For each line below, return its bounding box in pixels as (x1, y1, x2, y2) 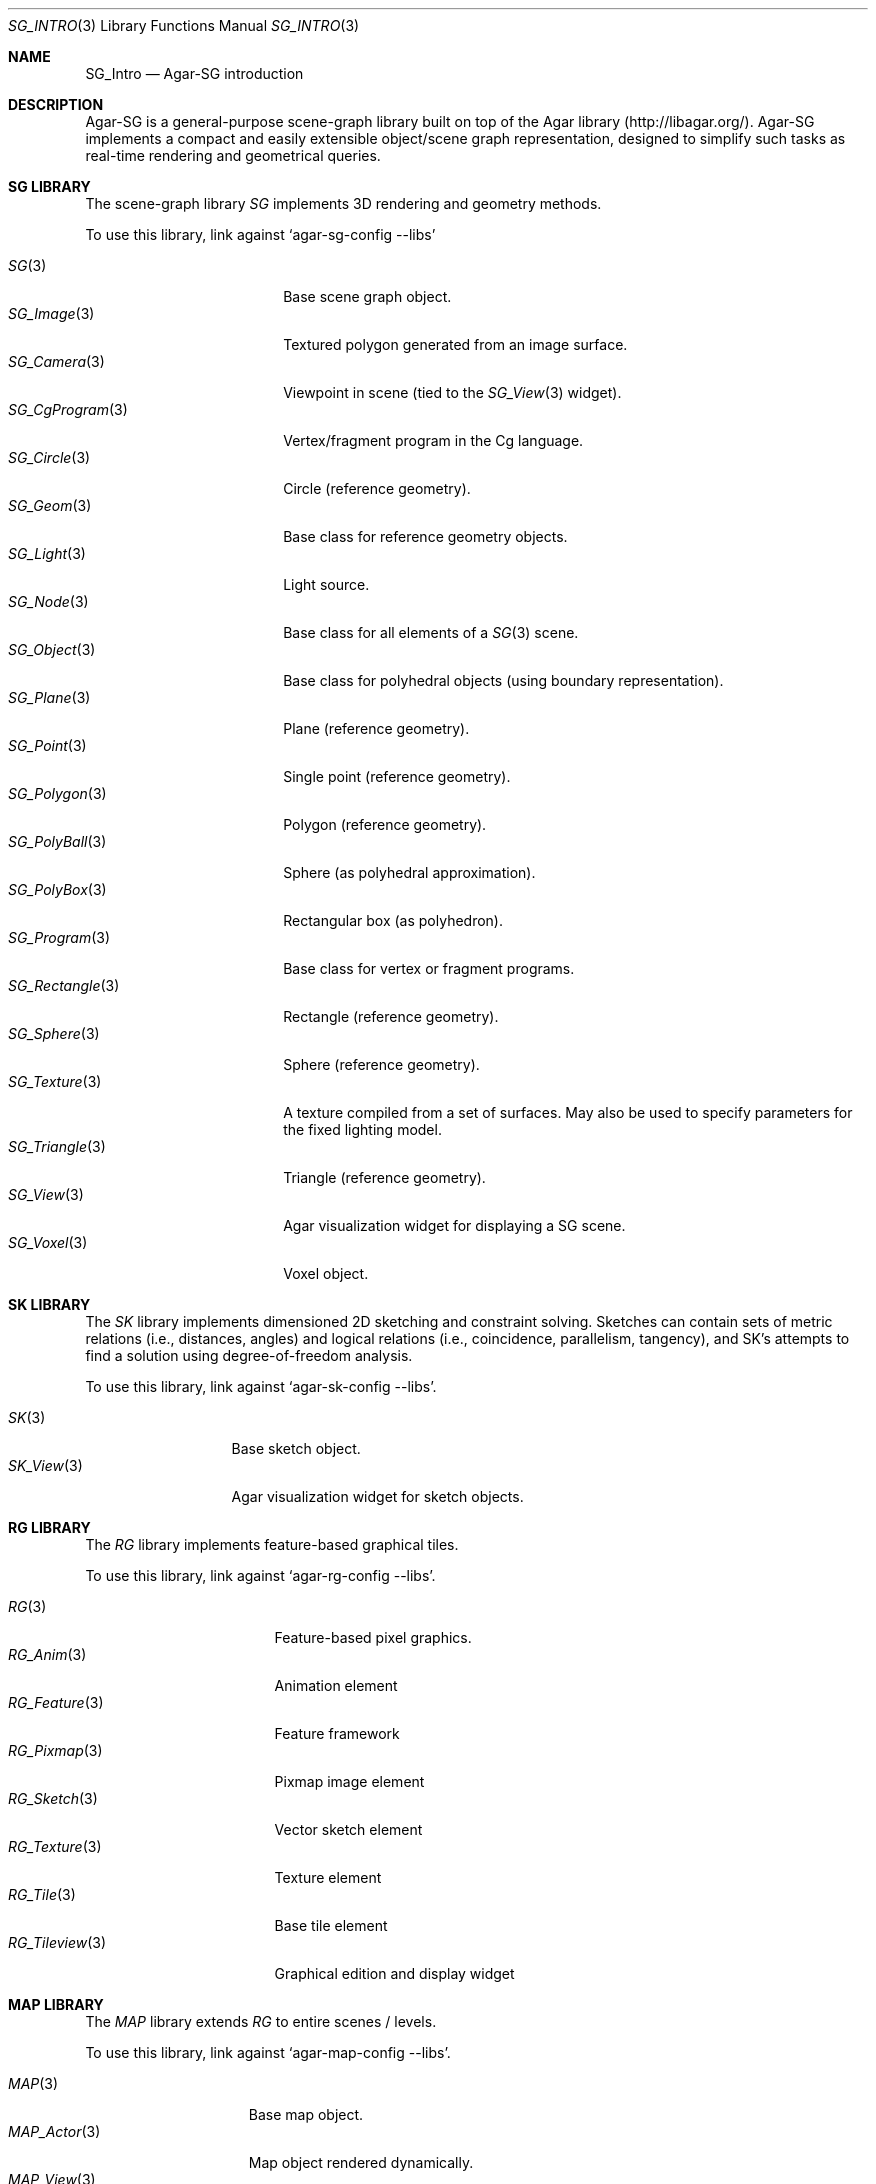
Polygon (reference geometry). (283, 816, 487, 833)
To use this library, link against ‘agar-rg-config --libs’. (85, 1567, 436, 1584)
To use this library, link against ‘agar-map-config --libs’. (85, 2044, 451, 2061)
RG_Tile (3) (8, 1886, 76, 1903)
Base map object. (248, 2106, 364, 2123)
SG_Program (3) (8, 929, 111, 946)
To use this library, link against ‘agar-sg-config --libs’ (85, 226, 436, 243)
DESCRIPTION (8, 96, 104, 113)
